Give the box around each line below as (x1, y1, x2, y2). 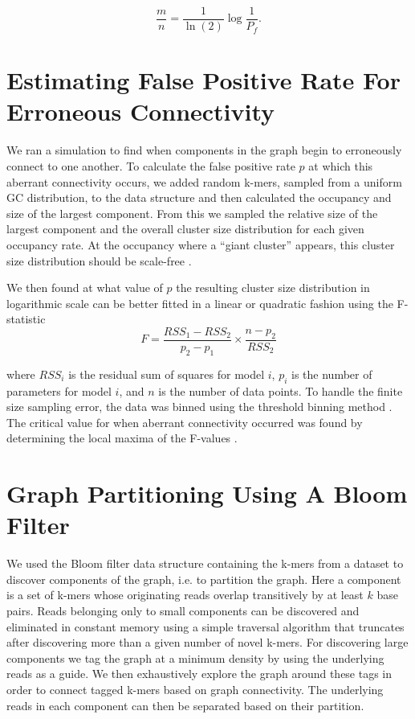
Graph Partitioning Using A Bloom (6, 477, 408, 510)
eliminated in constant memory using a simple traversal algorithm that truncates (6, 618, 405, 635)
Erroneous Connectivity (6, 95, 275, 128)
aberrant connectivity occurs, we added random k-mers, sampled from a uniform (6, 173, 402, 190)
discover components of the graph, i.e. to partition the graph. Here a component (6, 570, 401, 587)
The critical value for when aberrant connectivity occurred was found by (6, 413, 363, 430)
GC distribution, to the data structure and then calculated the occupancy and (6, 189, 392, 206)
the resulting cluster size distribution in (176, 279, 370, 296)
